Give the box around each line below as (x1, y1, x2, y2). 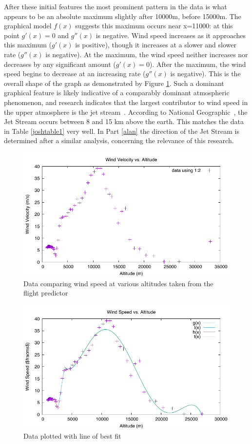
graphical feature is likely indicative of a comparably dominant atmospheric (4, 87, 230, 98)
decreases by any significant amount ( (4, 59, 116, 69)
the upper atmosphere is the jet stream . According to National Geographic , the (4, 106, 248, 117)
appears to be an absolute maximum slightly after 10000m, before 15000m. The (4, 11, 241, 21)
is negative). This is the (170, 68, 241, 79)
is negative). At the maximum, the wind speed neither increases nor (45, 49, 248, 59)
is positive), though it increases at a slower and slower (75, 40, 236, 50)
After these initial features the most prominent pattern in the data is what (4, 1, 227, 11)
